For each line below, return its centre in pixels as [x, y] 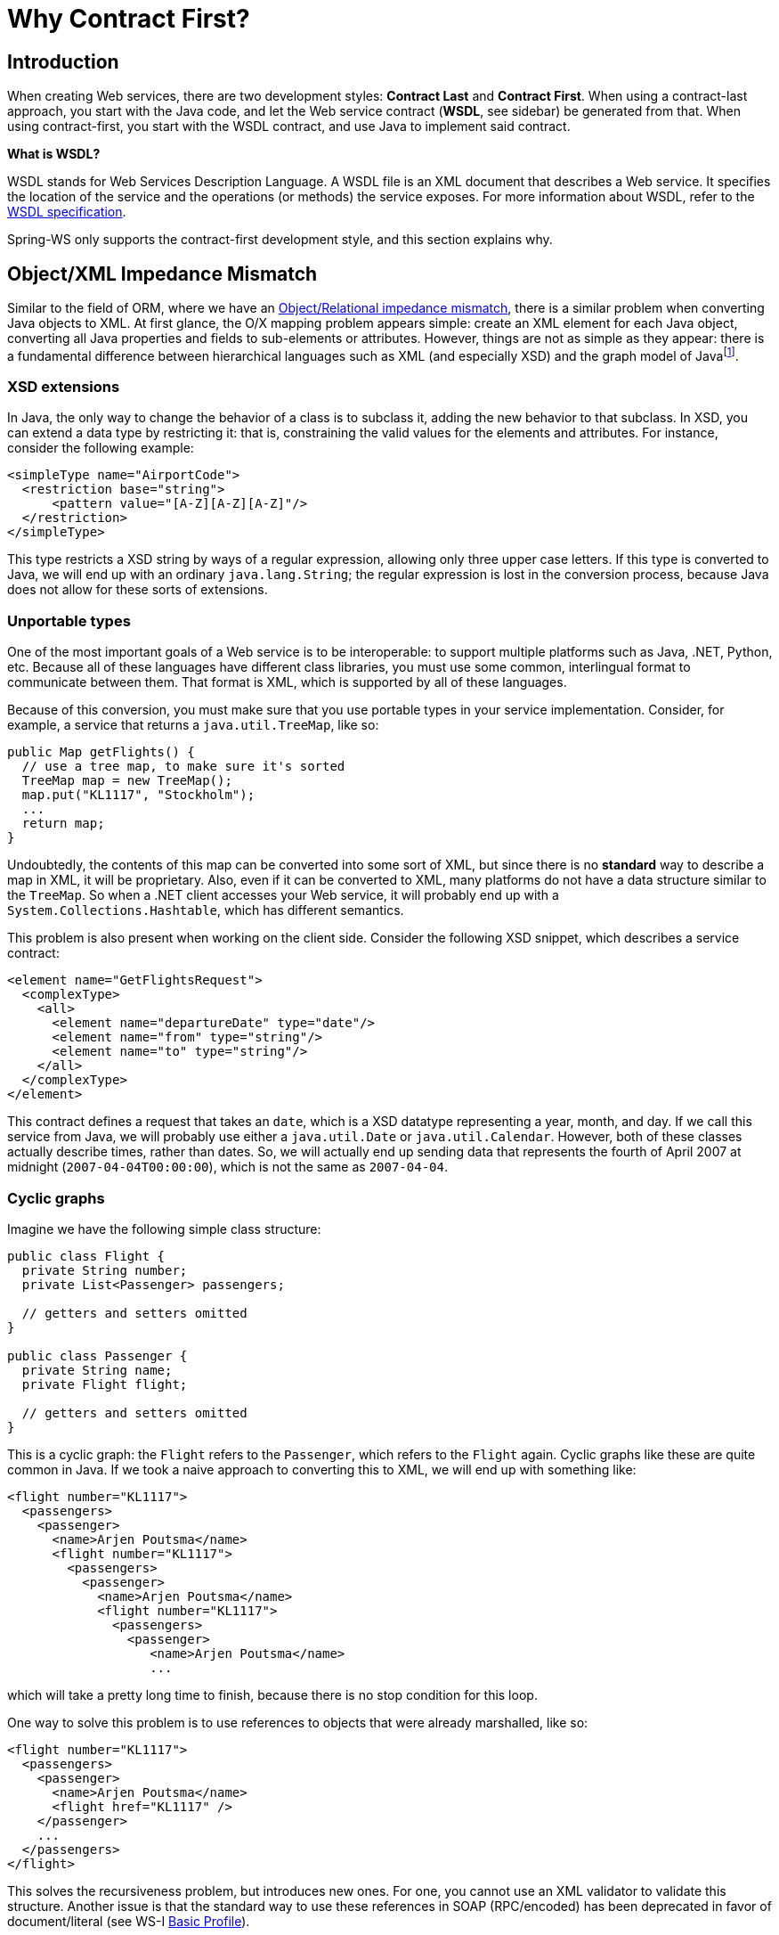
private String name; [97, 1370]
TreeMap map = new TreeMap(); [127, 781]
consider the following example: [101, 448]
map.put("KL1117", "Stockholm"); [138, 795]
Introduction [63, 61]
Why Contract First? [129, 19]
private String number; [105, 1270]
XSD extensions [64, 387]
